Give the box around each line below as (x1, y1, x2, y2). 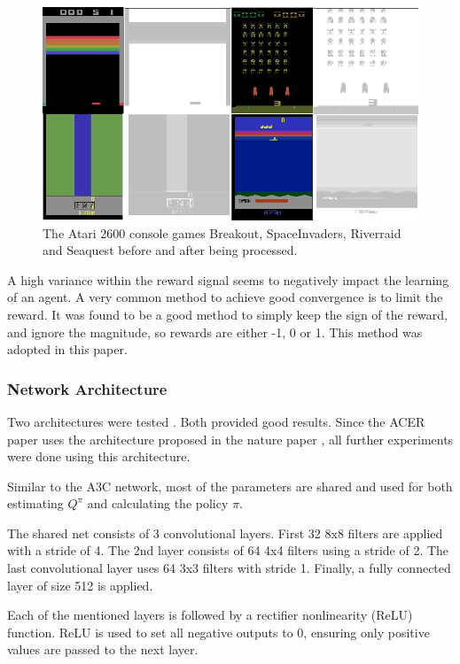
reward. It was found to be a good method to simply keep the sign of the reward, (7, 305, 448, 323)
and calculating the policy (87, 494, 229, 513)
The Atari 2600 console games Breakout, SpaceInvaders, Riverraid (43, 223, 402, 242)
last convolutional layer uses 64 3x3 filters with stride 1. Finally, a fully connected (7, 559, 451, 577)
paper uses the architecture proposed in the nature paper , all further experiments (7, 429, 454, 448)
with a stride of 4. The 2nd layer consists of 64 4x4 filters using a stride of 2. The (7, 541, 449, 560)
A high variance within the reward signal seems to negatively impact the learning (7, 270, 449, 289)
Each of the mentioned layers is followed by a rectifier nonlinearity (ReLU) (7, 606, 413, 624)
